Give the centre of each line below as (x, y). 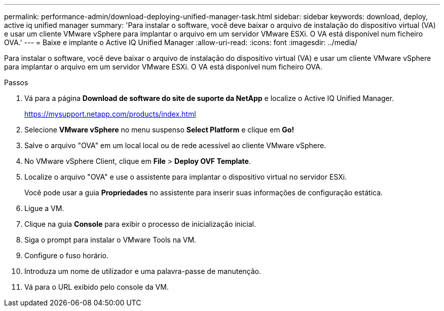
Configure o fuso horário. (67, 255)
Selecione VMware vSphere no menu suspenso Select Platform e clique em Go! (159, 130)
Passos (16, 82)
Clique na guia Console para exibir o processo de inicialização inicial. (140, 224)
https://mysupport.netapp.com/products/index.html (110, 114)
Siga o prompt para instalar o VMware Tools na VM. (110, 240)
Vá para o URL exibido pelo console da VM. (97, 287)
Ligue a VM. (44, 208)
